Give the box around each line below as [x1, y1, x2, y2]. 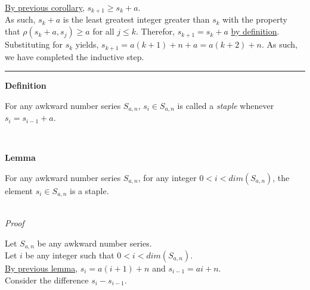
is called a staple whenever [177, 99, 274, 111]
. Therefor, [136, 25, 175, 38]
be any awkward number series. [37, 236, 152, 249]
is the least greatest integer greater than [63, 13, 210, 26]
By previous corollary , [5, 1, 85, 13]
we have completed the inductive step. [5, 50, 144, 63]
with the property [222, 13, 287, 26]
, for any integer [138, 171, 197, 183]
